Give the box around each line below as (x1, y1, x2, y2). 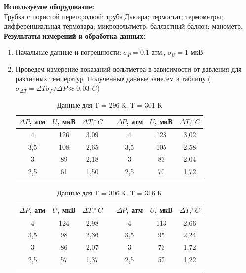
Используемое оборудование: (4, 1, 94, 11)
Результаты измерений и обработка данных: (4, 30, 146, 40)
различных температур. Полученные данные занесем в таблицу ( (15, 73, 211, 83)
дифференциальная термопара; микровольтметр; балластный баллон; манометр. (4, 21, 243, 31)
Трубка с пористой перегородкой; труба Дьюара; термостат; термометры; (4, 11, 223, 21)
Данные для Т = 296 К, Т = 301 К (57, 99, 162, 110)
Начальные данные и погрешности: (15, 47, 122, 57)
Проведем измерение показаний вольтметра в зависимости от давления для (15, 63, 242, 74)
